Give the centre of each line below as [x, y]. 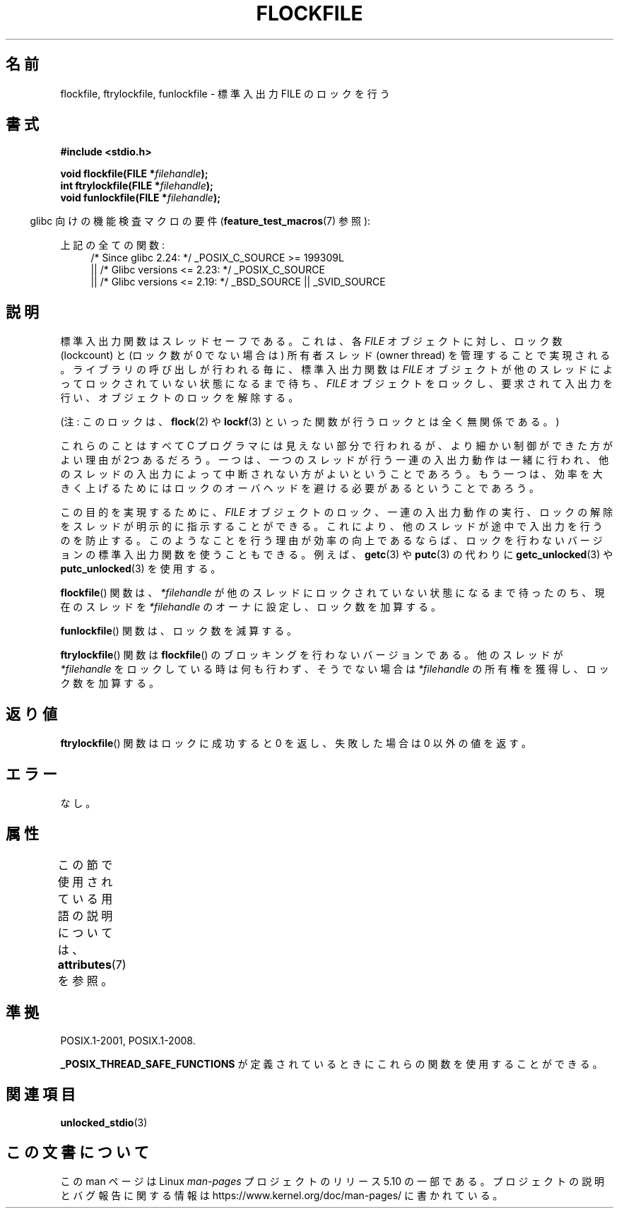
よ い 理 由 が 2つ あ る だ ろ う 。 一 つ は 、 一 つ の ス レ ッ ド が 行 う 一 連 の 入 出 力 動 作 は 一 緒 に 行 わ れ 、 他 [335, 460]
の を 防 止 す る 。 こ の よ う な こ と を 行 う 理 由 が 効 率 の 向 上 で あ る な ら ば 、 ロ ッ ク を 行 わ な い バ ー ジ [331, 541]
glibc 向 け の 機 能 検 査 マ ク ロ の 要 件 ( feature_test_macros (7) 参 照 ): [200, 221]
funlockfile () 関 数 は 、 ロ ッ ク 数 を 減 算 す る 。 [179, 631]
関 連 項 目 [41, 1095]
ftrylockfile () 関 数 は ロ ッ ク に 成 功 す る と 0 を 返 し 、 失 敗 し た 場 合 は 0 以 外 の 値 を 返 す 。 [296, 743]
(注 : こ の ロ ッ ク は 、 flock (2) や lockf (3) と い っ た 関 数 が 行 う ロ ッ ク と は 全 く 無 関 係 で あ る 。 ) [310, 422]
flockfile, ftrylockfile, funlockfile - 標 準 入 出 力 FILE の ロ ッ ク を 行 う [225, 93]
